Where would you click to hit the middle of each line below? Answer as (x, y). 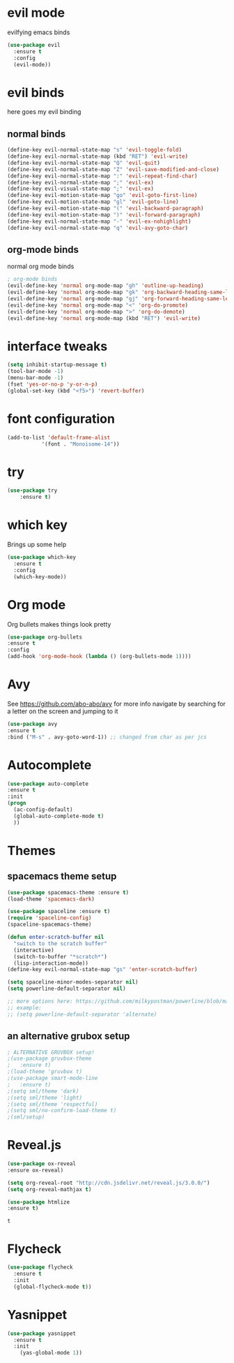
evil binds (36, 93)
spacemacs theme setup (62, 876)
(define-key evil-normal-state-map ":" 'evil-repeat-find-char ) (102, 176)
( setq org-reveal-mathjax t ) (49, 1189)
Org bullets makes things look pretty (59, 624)
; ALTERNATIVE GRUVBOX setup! (51, 1052)
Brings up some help (37, 545)
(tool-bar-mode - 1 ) (36, 372)
